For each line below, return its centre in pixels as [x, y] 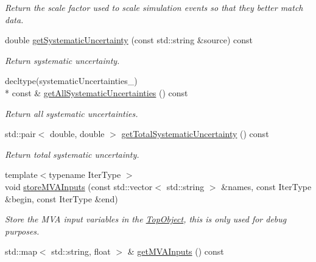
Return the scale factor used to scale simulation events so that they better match [154, 7]
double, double [77, 134]
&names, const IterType [266, 186]
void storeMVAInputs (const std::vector [79, 186]
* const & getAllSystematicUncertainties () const [97, 92]
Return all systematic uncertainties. [72, 113]
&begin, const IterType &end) [61, 198]
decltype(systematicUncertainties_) [71, 81]
